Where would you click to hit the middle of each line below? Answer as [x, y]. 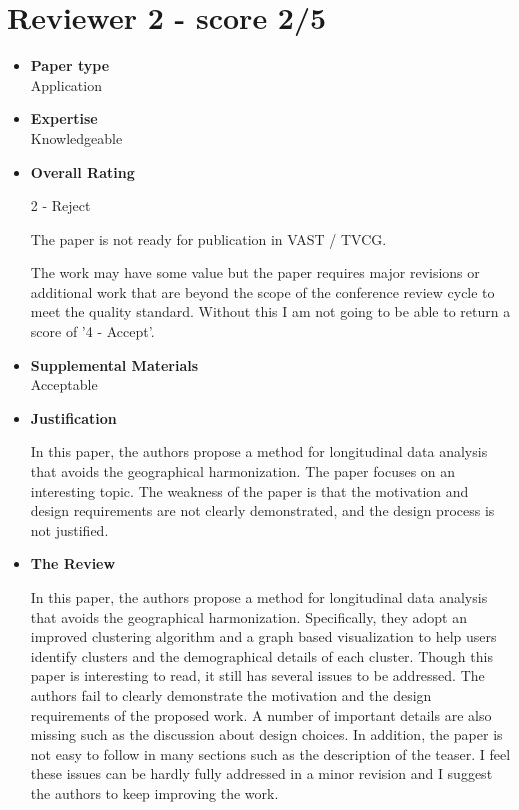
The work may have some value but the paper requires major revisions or [255, 272]
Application [66, 84]
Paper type [70, 65]
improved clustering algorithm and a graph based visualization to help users [263, 636]
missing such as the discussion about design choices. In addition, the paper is [266, 734]
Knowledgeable [76, 137]
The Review [73, 563]
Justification [73, 417]
